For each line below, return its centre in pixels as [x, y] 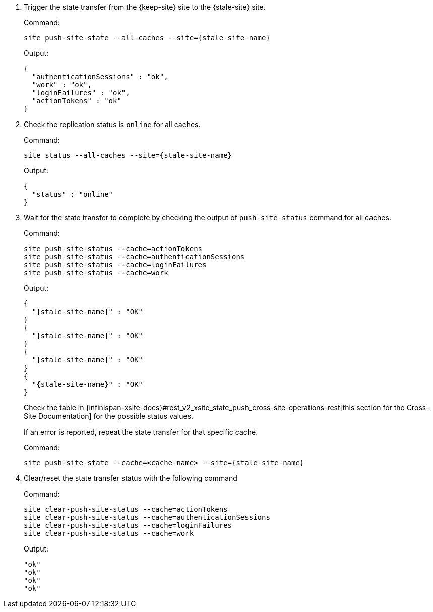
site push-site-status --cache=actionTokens [113, 249]
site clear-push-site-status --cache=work [109, 533]
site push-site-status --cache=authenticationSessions [134, 257]
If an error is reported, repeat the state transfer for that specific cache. [141, 432]
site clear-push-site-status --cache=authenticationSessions [147, 517]
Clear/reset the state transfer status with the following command [131, 478]
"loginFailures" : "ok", [81, 93]
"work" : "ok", [62, 85]
